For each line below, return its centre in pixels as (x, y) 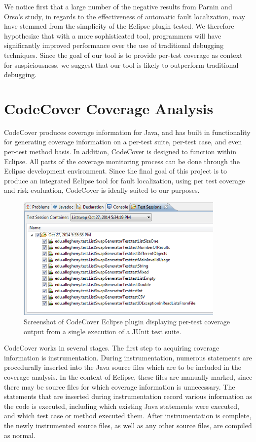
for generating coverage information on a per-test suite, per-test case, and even (123, 142)
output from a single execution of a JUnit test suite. (103, 331)
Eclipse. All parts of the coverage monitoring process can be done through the (122, 161)
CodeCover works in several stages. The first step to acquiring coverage (112, 348)
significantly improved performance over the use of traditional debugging (114, 45)
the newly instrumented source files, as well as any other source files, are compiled (128, 425)
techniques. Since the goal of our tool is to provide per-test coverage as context (123, 55)
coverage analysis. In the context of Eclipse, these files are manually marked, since (128, 377)
